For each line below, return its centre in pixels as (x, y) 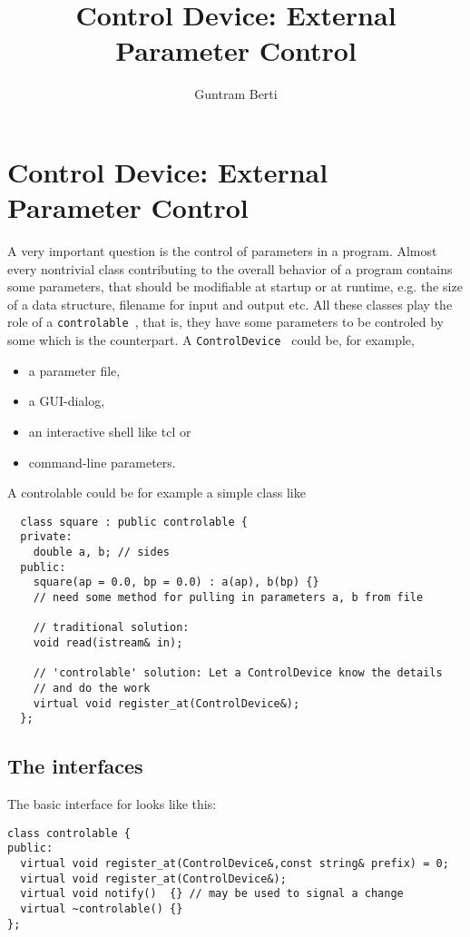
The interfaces (75, 766)
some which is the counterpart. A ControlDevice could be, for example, (211, 340)
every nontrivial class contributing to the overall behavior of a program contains (230, 268)
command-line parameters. (102, 462)
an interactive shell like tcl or (110, 431)
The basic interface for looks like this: (112, 804)
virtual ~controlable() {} (102, 908)
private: (46, 537)
